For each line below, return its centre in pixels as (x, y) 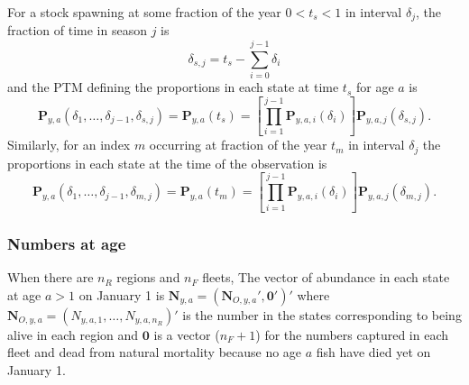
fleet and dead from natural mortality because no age (155, 352)
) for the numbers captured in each (352, 334)
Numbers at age (67, 243)
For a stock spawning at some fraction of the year (144, 12)
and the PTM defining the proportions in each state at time (173, 87)
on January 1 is (122, 294)
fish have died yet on (373, 352)
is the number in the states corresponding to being (322, 314)
